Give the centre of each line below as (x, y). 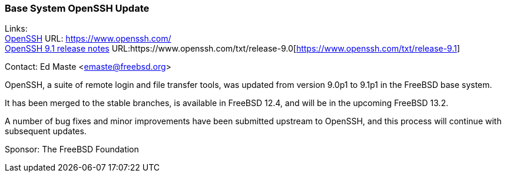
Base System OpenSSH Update (77, 8)
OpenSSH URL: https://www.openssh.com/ (88, 39)
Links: (16, 29)
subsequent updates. (46, 131)
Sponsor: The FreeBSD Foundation (72, 149)
